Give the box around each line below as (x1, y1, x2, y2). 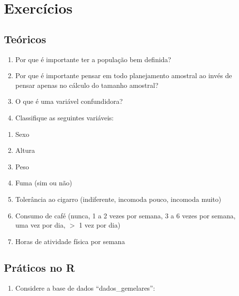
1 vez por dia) (79, 220, 121, 230)
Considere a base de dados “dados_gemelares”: (15, 282, 155, 293)
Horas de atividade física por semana (15, 236, 125, 246)
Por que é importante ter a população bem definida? (15, 54, 171, 64)
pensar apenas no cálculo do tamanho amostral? (15, 80, 159, 90)
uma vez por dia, (15, 220, 65, 230)
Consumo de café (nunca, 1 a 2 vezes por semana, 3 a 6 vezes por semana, (15, 210, 236, 220)
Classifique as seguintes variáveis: (15, 112, 114, 122)
